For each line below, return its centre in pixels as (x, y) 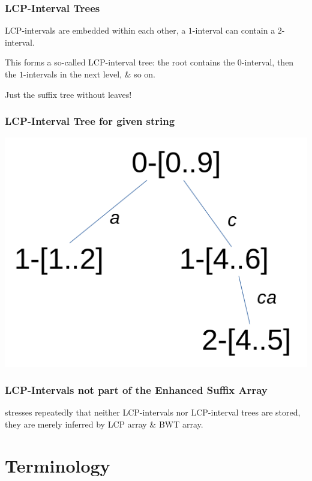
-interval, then (268, 62)
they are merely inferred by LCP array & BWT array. (104, 424)
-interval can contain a (234, 30)
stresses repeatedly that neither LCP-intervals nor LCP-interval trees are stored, (153, 412)
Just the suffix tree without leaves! (68, 94)
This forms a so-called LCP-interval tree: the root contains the (120, 62)
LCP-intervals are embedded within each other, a (95, 30)
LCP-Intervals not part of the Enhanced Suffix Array (136, 390)
